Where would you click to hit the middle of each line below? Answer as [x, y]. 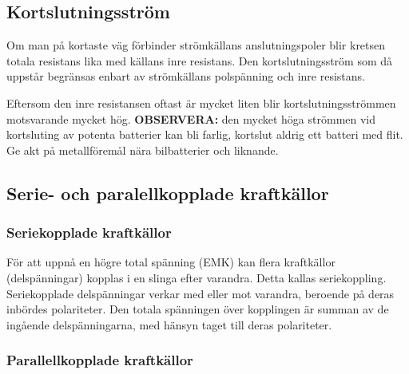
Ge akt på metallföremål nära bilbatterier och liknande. [143, 150]
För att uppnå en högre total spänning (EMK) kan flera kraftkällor [171, 262]
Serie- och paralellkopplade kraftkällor [168, 193]
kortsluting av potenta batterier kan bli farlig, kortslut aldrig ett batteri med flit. [205, 134]
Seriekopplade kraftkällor [89, 232]
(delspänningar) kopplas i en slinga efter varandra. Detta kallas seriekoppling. [197, 277]
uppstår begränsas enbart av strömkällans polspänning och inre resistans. [186, 76]
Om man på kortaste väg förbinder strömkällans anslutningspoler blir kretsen [196, 45]
